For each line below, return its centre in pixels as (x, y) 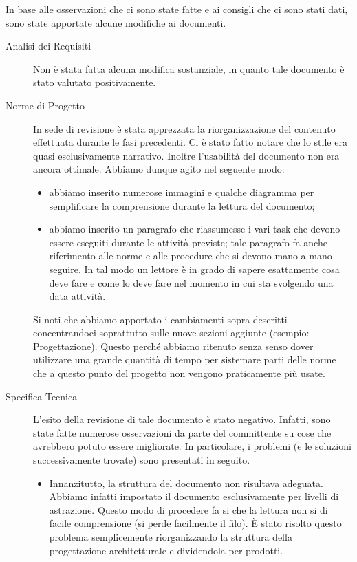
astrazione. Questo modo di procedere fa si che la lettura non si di (188, 509)
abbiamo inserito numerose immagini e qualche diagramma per (182, 192)
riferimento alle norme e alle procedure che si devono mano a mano (191, 256)
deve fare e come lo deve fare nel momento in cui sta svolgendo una (191, 282)
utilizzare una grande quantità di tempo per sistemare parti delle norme (185, 359)
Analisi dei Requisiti (48, 46)
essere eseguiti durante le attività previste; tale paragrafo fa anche (188, 242)
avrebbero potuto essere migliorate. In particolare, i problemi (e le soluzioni (192, 446)
